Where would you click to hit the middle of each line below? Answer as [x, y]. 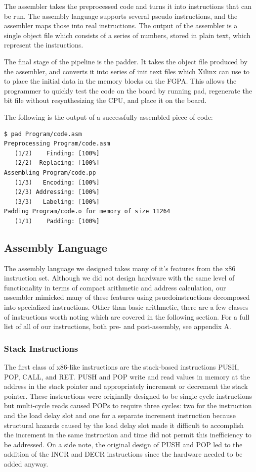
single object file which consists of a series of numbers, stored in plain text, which [127, 35]
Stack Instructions [41, 348]
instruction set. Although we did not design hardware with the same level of [119, 278]
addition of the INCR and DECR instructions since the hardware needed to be [123, 454]
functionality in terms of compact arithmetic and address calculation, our [115, 287]
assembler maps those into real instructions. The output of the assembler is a [121, 25]
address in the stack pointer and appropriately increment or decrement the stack [126, 386]
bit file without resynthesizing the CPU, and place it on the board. [105, 100]
